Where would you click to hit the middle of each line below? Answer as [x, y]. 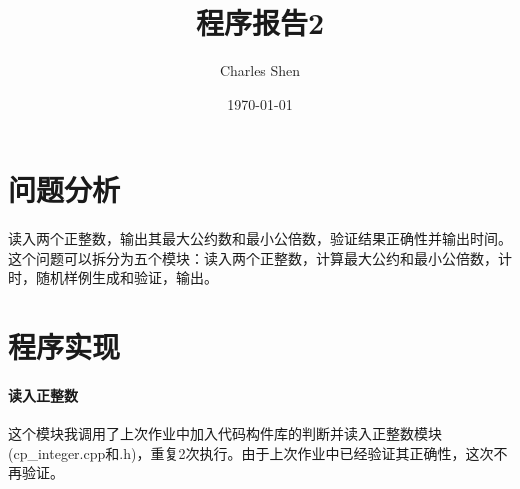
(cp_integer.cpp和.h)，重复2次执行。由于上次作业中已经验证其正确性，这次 [251, 452]
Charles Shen [260, 70]
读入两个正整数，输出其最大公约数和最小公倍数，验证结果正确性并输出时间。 [260, 238]
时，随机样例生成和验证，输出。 [113, 277]
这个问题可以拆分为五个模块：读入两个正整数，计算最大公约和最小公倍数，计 [260, 257]
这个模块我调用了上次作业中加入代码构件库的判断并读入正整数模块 [225, 433]
